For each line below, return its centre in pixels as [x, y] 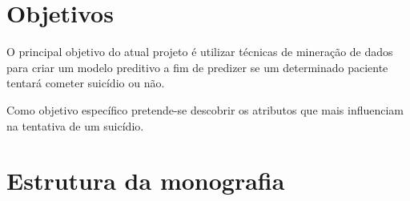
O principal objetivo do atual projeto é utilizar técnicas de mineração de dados [200, 52]
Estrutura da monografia [146, 181]
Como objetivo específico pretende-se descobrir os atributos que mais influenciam [205, 109]
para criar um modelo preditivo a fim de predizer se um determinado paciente [197, 67]
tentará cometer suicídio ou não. [86, 83]
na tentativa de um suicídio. [75, 125]
